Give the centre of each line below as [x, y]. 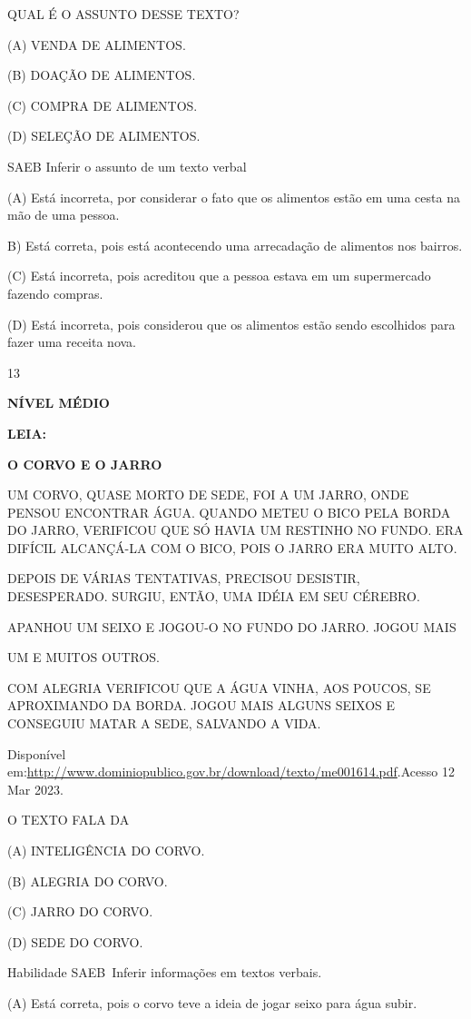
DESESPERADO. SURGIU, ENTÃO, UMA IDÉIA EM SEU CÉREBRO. [214, 596]
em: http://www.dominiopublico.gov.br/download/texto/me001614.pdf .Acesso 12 [231, 772]
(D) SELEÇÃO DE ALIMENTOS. [104, 136]
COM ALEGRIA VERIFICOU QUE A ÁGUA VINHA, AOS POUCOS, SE [219, 687]
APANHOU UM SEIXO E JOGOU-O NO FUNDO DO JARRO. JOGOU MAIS [232, 626]
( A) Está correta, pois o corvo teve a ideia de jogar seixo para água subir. [212, 1002]
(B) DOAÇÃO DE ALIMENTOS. [102, 75]
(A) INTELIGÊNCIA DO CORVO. [106, 850]
